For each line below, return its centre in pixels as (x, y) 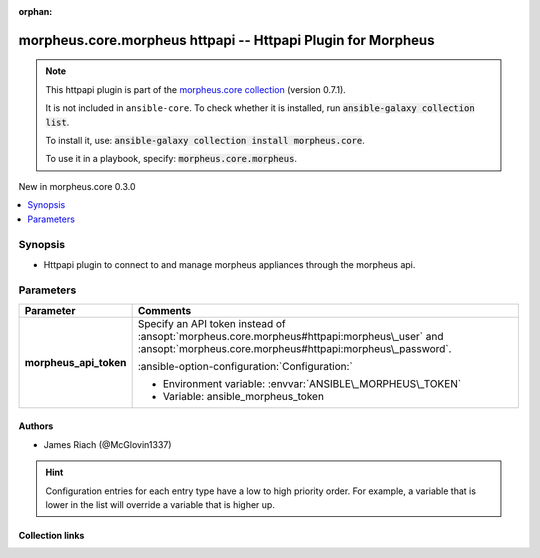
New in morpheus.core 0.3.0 (77, 186)
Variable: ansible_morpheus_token (243, 396)
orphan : (35, 11)
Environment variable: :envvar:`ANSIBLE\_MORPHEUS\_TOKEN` (312, 383)
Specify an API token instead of (211, 323)
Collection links (51, 535)
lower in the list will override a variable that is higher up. (160, 504)
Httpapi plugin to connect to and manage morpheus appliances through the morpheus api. (229, 264)
